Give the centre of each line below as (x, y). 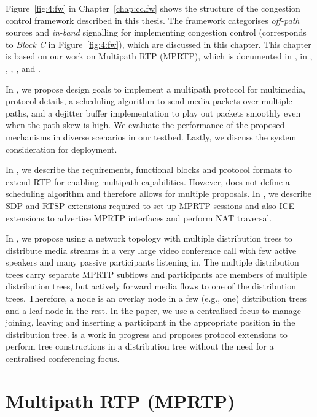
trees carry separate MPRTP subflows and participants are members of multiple (156, 274)
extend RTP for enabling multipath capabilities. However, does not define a (148, 181)
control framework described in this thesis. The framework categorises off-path (153, 20)
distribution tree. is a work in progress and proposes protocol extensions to (147, 334)
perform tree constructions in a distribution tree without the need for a (140, 346)
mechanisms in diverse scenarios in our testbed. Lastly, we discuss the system (151, 136)
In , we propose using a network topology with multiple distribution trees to (149, 238)
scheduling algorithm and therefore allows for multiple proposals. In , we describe (159, 193)
